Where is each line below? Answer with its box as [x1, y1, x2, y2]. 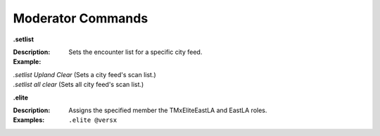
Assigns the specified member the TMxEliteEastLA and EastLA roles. [68, 106, 267, 114]
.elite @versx [68, 116, 118, 124]
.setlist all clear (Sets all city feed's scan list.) [13, 81, 144, 89]
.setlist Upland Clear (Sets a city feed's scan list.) [13, 70, 156, 79]
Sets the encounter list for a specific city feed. [68, 48, 203, 56]
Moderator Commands [13, 11, 148, 26]
